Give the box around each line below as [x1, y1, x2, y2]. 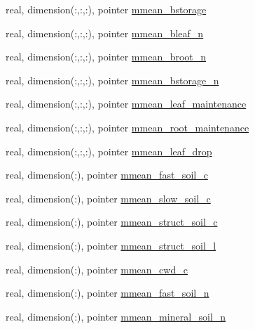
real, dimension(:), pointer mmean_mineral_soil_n [6, 309, 226, 323]
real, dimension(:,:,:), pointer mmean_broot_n [6, 49, 207, 64]
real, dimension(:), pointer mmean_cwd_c [6, 262, 188, 276]
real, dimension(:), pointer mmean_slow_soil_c [6, 191, 211, 205]
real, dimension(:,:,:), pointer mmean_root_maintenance [6, 120, 249, 134]
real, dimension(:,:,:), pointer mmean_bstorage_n [6, 72, 219, 87]
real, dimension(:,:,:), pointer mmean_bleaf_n [6, 25, 204, 40]
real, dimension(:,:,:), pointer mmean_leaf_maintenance [6, 96, 247, 111]
